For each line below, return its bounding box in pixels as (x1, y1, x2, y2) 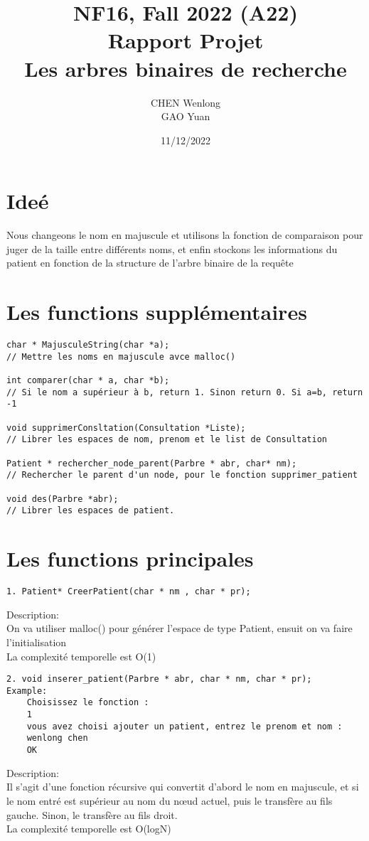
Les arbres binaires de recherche (24, 53, 347, 82)
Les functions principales (6, 544, 254, 573)
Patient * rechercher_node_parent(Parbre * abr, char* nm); (6, 458, 297, 468)
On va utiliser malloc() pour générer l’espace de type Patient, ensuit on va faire (6, 621, 353, 636)
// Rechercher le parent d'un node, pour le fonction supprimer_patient (6, 470, 358, 481)
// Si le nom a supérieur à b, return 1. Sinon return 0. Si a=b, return (6, 387, 363, 397)
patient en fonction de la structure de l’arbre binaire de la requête (6, 255, 294, 270)
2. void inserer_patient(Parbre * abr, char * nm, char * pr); (6, 674, 312, 685)
